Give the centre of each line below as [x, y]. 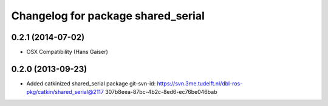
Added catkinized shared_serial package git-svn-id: [91, 83]
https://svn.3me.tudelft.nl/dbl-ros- [200, 83]
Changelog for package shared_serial [108, 16]
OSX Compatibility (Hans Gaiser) [67, 52]
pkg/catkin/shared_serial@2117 [65, 92]
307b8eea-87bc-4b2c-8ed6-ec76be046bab [161, 92]
